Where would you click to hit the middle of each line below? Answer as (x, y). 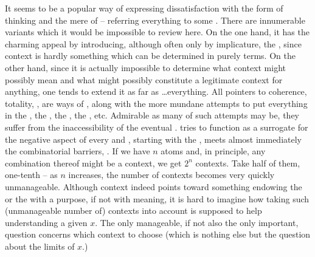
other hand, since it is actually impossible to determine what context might (145, 67)
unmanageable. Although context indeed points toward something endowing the (154, 186)
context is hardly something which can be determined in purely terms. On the (150, 56)
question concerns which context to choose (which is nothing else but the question (158, 234)
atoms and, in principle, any (213, 151)
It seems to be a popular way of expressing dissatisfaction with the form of (144, 8)
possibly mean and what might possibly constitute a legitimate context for (144, 79)
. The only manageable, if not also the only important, (197, 222)
